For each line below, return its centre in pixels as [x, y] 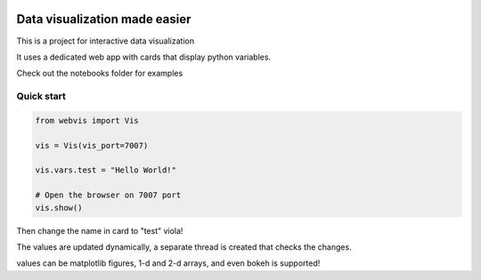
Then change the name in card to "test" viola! [100, 230]
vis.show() [59, 208]
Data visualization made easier [104, 19]
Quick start [41, 96]
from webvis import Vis [87, 120]
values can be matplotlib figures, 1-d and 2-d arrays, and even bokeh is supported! [168, 263]
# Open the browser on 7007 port [108, 195]
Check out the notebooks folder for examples [100, 73]
